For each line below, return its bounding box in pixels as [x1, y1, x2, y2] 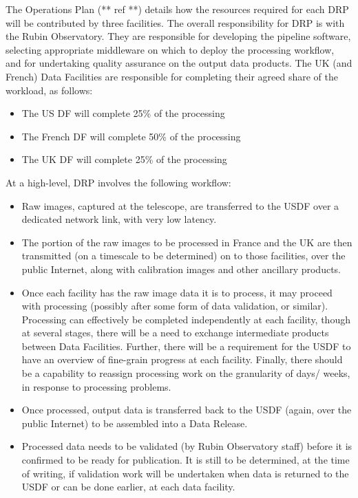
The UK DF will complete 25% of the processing [21, 152, 227, 166]
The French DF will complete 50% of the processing [21, 129, 241, 143]
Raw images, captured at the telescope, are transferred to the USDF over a [21, 198, 339, 213]
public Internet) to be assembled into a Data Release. [21, 415, 248, 430]
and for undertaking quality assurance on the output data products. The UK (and [6, 56, 352, 70]
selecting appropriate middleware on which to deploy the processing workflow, [6, 42, 335, 56]
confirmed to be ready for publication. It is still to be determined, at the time [21, 453, 350, 467]
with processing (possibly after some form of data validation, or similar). [21, 299, 328, 313]
